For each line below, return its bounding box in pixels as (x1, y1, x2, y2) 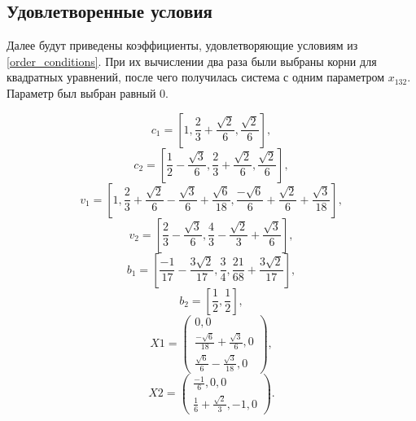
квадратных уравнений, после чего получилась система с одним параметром (7, 68, 385, 86)
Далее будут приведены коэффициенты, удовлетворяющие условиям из (7, 37, 358, 54)
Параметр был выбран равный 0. (7, 84, 169, 101)
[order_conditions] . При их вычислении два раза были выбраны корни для (7, 52, 377, 69)
